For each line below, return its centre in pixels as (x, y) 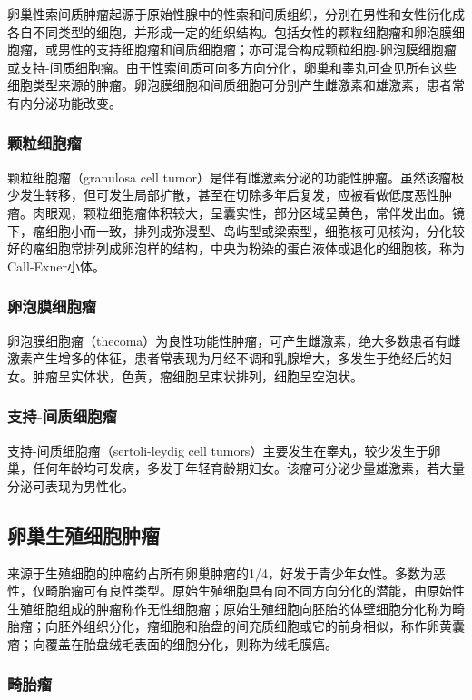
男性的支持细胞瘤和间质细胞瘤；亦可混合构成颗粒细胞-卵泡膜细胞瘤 (257, 49)
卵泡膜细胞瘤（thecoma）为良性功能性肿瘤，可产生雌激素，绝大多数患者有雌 (234, 340)
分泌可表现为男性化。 (71, 485)
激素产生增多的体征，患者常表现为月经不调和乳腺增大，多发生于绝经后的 (223, 358)
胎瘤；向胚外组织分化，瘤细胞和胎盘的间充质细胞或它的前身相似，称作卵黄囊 (236, 626)
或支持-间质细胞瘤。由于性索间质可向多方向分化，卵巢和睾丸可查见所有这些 (232, 67)
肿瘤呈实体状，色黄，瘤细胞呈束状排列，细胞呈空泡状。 (197, 375)
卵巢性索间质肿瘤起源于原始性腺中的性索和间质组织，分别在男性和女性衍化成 (236, 14)
